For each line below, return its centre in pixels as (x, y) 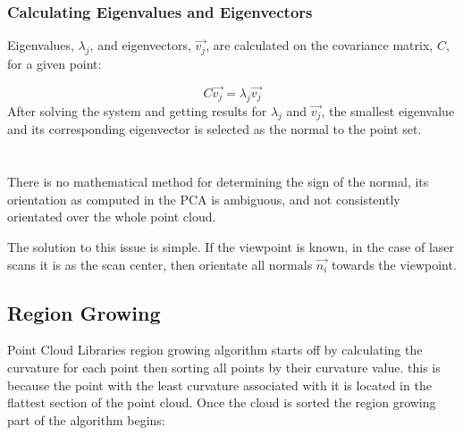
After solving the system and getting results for (137, 110)
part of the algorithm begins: (86, 419)
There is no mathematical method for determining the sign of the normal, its (218, 182)
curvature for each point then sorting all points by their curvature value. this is (224, 367)
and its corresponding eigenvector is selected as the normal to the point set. (215, 129)
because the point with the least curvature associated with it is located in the (219, 385)
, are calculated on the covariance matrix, (320, 45)
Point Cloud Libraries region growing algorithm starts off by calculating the (215, 350)
